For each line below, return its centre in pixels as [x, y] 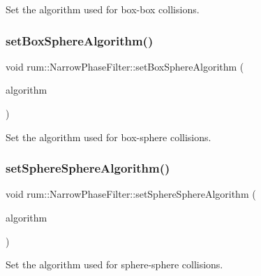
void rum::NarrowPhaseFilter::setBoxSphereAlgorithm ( [125, 66]
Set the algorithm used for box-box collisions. [103, 9]
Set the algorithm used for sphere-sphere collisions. [114, 264]
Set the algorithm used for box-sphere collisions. [109, 137]
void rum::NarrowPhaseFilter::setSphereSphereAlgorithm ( [131, 194]
